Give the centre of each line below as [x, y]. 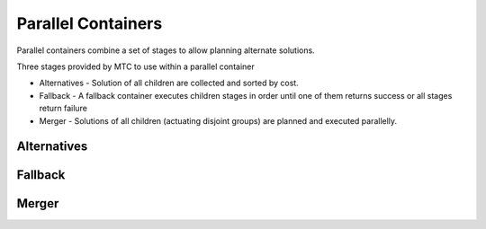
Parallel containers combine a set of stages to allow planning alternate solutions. [166, 50]
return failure [63, 109]
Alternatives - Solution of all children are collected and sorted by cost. [169, 83]
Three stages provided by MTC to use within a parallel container [136, 66]
